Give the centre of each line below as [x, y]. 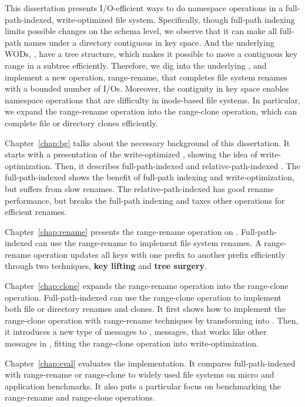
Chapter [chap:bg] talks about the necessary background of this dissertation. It [148, 142]
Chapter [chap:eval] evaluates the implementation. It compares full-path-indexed [150, 363]
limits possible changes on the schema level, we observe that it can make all [141, 31]
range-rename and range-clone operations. [80, 397]
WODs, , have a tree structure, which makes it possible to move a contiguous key [151, 54]
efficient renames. [36, 212]
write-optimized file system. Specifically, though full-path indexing [176, 19]
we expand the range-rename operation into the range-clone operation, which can [151, 111]
